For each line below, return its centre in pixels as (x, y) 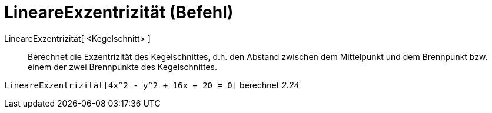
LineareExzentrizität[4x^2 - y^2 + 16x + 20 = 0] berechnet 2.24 (152, 85)
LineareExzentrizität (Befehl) (119, 12)
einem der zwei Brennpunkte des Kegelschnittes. (122, 67)
